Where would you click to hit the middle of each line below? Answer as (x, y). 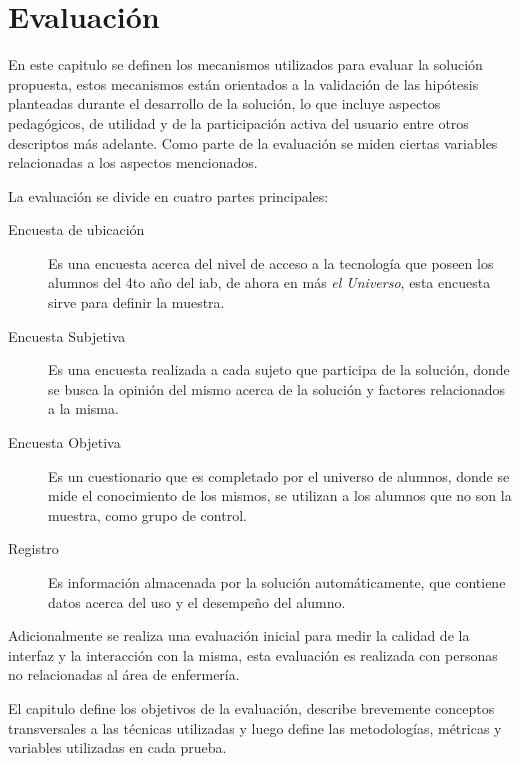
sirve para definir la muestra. (136, 302)
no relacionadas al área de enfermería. (124, 674)
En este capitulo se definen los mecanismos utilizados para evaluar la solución (245, 64)
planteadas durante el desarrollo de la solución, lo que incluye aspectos (224, 103)
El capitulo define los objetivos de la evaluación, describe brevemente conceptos (251, 707)
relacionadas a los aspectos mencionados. (133, 162)
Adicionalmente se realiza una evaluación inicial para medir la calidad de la (239, 635)
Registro (33, 548)
